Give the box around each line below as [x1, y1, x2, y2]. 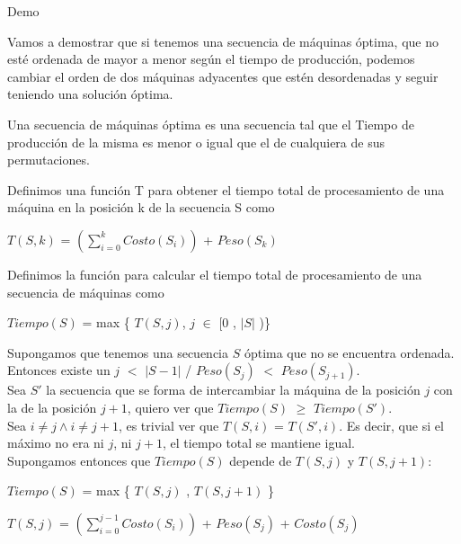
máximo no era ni [7, 433, 104, 452]
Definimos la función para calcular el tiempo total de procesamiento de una [7, 264, 422, 283]
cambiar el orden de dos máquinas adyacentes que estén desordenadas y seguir [7, 67, 439, 85]
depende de [229, 450, 292, 469]
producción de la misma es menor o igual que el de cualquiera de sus [7, 132, 385, 151]
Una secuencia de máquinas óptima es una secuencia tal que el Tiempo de [7, 114, 414, 133]
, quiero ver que [127, 397, 214, 416]
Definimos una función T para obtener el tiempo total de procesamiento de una [7, 180, 445, 199]
